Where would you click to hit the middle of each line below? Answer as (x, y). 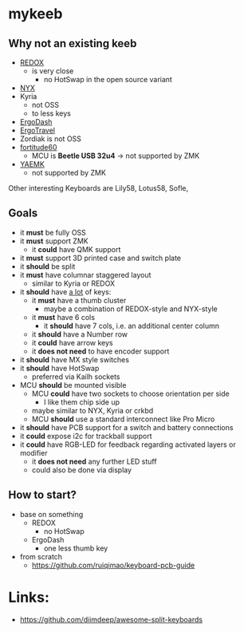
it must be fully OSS (53, 232)
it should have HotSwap (59, 368)
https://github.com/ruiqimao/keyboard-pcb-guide (113, 565)
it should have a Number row (80, 334)
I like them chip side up (82, 402)
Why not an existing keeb (73, 43)
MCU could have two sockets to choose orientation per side (130, 393)
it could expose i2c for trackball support (86, 436)
